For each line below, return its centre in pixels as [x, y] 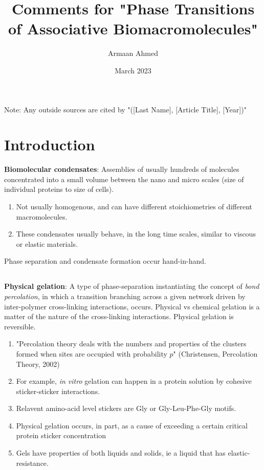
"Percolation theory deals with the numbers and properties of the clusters [131, 344]
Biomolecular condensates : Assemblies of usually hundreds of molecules [122, 169]
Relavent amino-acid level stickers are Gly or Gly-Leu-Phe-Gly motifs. [126, 408]
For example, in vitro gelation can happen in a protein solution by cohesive [134, 381]
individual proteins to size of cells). [59, 189]
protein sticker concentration [61, 435]
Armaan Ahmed [133, 53]
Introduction [50, 144]
